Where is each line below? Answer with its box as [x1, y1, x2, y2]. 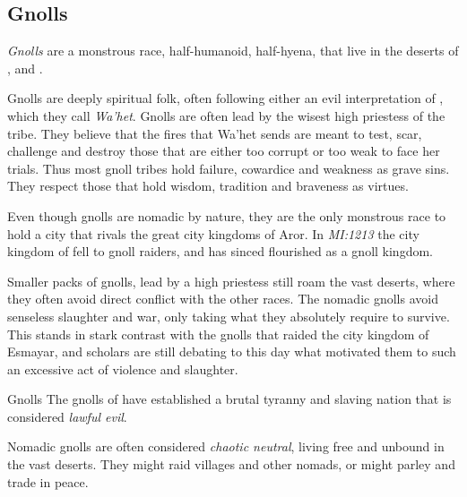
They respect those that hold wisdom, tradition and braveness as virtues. [7, 176, 409, 195]
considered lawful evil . [7, 407, 127, 425]
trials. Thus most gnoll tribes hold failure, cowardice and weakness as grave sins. [7, 159, 450, 177]
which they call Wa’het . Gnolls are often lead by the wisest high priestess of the [7, 106, 445, 124]
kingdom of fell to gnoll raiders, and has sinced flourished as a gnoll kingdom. [7, 242, 433, 261]
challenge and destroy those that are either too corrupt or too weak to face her [7, 141, 440, 160]
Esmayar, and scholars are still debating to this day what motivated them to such [7, 342, 456, 361]
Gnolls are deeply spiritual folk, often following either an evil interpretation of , [7, 89, 444, 107]
